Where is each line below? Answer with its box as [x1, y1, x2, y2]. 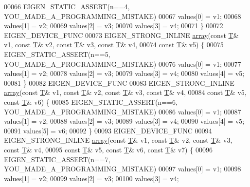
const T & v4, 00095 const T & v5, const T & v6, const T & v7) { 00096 [4, 144, 213, 154]
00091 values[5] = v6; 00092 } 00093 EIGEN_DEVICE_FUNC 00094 [4, 125, 212, 135]
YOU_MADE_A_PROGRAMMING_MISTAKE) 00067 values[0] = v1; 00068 [4, 11, 241, 21]
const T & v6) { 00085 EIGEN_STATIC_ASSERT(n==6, [4, 96, 178, 107]
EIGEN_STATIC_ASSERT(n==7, [4, 154, 110, 164]
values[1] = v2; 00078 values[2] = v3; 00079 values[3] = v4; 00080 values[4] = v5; [4, 68, 245, 78]
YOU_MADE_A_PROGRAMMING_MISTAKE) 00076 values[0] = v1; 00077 [4, 58, 241, 69]
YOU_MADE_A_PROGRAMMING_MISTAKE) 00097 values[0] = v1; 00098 [4, 164, 241, 174]
